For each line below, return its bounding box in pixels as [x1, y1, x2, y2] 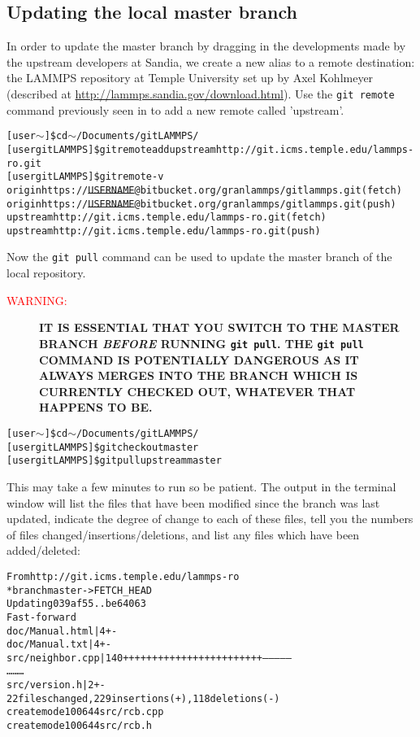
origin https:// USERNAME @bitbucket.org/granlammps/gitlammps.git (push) [6, 198, 396, 210]
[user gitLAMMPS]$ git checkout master [6, 441, 199, 453]
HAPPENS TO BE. [39, 399, 153, 416]
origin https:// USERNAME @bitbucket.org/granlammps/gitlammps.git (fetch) [6, 184, 402, 196]
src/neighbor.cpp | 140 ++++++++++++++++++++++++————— [6, 652, 292, 664]
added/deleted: [6, 542, 81, 559]
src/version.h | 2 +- [6, 679, 106, 691]
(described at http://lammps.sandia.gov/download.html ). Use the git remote [6, 85, 395, 102]
